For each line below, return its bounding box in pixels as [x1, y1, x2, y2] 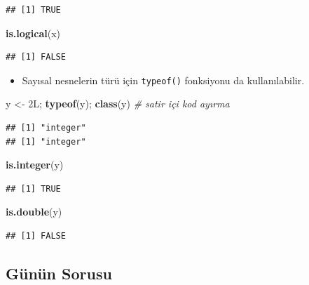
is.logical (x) [6, 25, 61, 40]
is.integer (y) [6, 157, 64, 172]
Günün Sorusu [6, 262, 112, 284]
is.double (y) [6, 204, 62, 219]
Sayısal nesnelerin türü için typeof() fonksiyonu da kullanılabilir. [22, 72, 305, 87]
